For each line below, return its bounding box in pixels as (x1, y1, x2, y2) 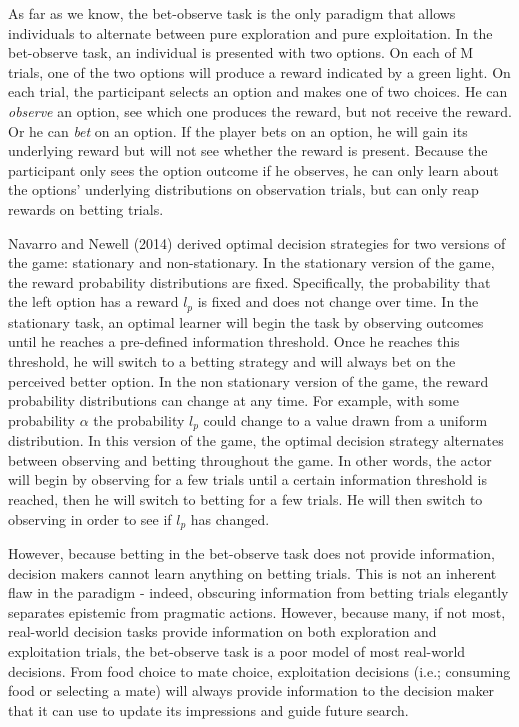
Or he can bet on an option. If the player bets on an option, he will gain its (8, 120, 468, 141)
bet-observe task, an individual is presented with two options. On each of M (8, 42, 474, 63)
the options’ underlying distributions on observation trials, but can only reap (8, 179, 479, 200)
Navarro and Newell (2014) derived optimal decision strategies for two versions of (8, 232, 506, 253)
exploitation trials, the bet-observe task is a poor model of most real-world (8, 640, 466, 661)
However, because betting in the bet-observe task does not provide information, (8, 543, 495, 564)
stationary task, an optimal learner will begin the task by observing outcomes (8, 311, 484, 332)
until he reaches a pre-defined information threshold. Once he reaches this (8, 331, 460, 352)
